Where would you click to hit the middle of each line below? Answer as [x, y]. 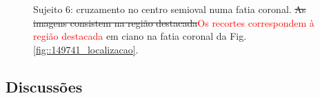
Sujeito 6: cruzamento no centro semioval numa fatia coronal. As [170, 9]
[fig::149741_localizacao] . [86, 49]
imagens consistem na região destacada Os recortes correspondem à [174, 22]
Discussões [44, 86]
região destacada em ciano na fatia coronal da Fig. [140, 36]
